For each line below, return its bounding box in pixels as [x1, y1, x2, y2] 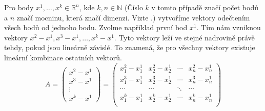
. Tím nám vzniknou [196, 22, 261, 33]
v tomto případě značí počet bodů [151, 2, 259, 12]
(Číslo [125, 2, 143, 12]
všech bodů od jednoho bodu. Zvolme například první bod [4, 22, 188, 33]
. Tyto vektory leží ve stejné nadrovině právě [114, 32, 255, 42]
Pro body [4, 2, 34, 12]
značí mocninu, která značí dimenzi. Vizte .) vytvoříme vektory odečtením [16, 12, 250, 23]
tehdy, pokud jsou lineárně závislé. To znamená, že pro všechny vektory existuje [4, 42, 255, 53]
